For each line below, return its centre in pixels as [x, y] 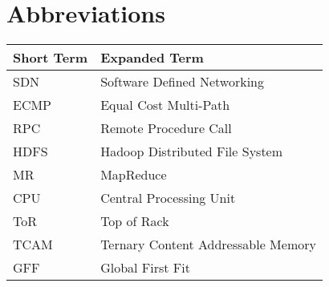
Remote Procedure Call [166, 128]
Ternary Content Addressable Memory [208, 245]
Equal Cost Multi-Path [165, 105]
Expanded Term [152, 58]
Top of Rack [135, 221]
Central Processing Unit [168, 198]
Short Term [51, 58]
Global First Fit [145, 268]
